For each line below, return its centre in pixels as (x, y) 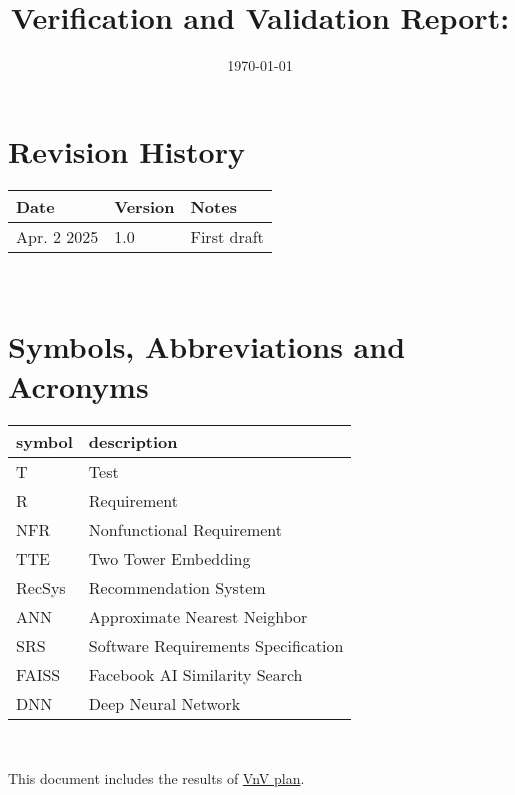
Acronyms (78, 385)
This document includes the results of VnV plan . (156, 778)
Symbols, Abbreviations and (207, 346)
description (133, 441)
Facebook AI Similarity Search (195, 674)
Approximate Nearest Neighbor (198, 616)
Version (144, 206)
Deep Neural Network (164, 703)
